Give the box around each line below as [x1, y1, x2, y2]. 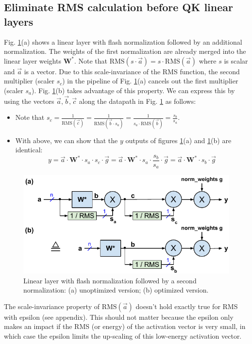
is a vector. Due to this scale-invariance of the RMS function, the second [24, 66, 240, 76]
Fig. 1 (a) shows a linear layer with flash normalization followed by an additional [4, 36, 242, 47]
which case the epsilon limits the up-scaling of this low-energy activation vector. [4, 330, 242, 341]
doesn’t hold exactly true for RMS [135, 301, 238, 311]
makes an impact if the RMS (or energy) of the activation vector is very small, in [4, 321, 246, 331]
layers [4, 14, 34, 29]
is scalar [224, 55, 248, 66]
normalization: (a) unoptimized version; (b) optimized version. [23, 285, 209, 295]
